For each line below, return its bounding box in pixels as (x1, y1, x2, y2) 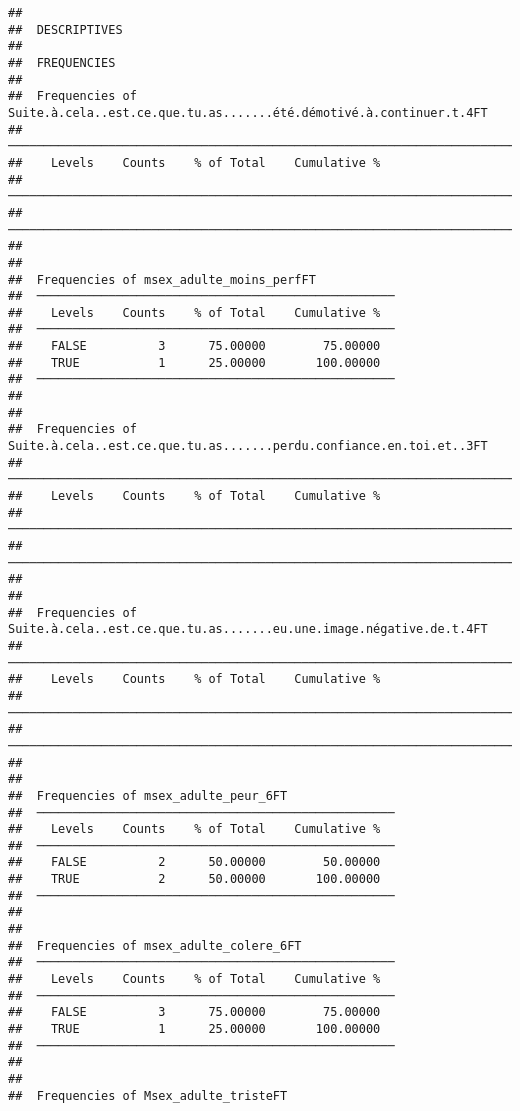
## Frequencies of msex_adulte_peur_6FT (8, 788, 288, 803)
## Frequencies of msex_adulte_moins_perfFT (8, 272, 316, 287)
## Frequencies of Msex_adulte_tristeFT (8, 1088, 288, 1103)
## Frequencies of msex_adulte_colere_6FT (8, 938, 302, 953)
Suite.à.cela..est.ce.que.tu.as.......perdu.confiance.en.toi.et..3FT (8, 439, 488, 454)
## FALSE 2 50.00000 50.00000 (8, 855, 381, 870)
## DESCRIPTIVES (8, 22, 123, 37)
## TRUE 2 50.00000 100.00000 (8, 872, 381, 887)
